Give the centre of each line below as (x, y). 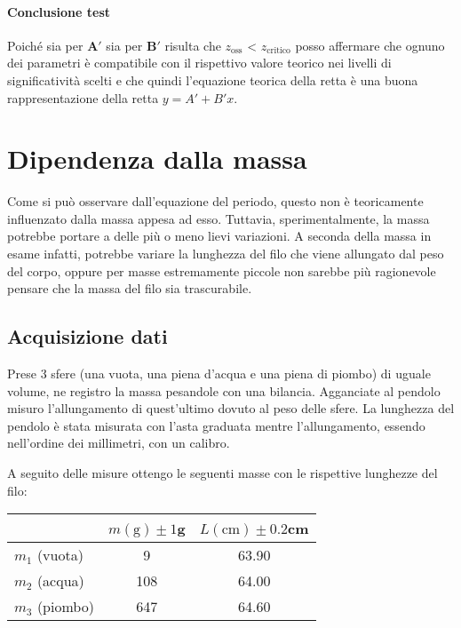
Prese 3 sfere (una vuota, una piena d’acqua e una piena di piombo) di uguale (219, 374)
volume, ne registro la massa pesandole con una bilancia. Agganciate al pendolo (224, 390)
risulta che (193, 45)
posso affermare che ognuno (370, 45)
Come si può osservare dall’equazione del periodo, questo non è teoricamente (215, 201)
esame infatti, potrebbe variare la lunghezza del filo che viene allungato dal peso (226, 254)
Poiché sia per (45, 45)
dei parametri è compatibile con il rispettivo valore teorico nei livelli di (199, 63)
